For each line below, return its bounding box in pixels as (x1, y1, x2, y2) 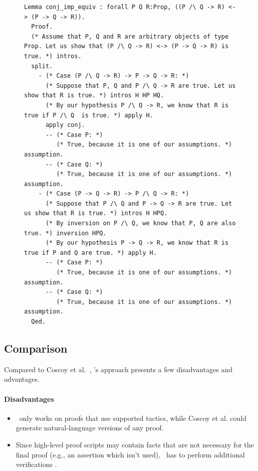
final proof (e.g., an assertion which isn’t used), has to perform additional (16, 449, 245, 459)
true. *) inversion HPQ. (24, 229, 107, 237)
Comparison (4, 340, 68, 356)
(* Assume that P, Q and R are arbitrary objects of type (31, 33, 229, 40)
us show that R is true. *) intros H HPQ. (24, 210, 168, 217)
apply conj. (45, 121, 85, 129)
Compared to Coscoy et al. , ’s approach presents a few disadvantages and (4, 364, 232, 374)
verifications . (16, 459, 57, 469)
